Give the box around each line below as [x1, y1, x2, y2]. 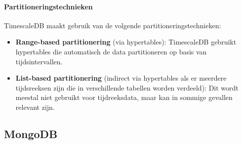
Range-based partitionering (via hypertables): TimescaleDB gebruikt [15, 37, 237, 47]
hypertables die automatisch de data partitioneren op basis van [15, 46, 207, 56]
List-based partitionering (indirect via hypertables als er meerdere [15, 73, 227, 83]
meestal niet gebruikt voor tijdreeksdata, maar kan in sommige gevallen [15, 92, 233, 102]
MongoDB [4, 126, 58, 141]
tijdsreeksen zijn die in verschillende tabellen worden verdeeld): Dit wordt [15, 82, 239, 93]
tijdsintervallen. [15, 56, 63, 66]
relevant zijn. [15, 101, 55, 112]
